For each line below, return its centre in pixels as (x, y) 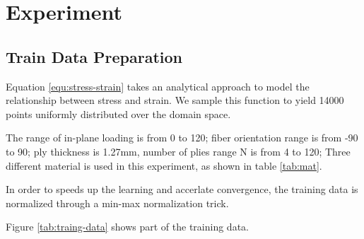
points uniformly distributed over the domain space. (118, 113)
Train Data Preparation (94, 56)
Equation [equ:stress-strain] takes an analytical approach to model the (158, 86)
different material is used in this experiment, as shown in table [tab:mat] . (164, 165)
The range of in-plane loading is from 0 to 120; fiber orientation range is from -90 (182, 138)
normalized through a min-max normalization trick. (117, 203)
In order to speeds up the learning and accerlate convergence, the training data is (182, 189)
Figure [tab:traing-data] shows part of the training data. (127, 227)
